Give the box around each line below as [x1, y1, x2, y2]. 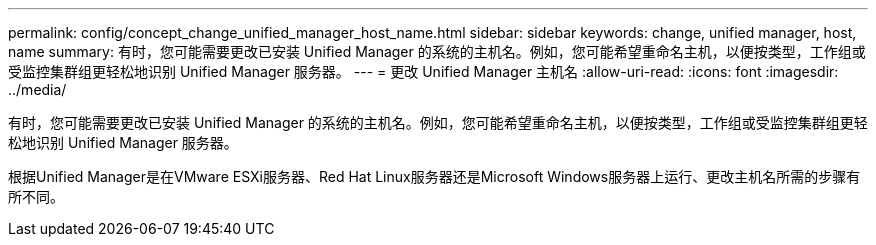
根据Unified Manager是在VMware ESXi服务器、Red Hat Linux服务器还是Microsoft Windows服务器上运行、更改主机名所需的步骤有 [8, 168, 861, 185]
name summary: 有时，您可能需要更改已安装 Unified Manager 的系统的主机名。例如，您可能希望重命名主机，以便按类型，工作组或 [8, 43, 866, 60]
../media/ [8, 81, 67, 98]
